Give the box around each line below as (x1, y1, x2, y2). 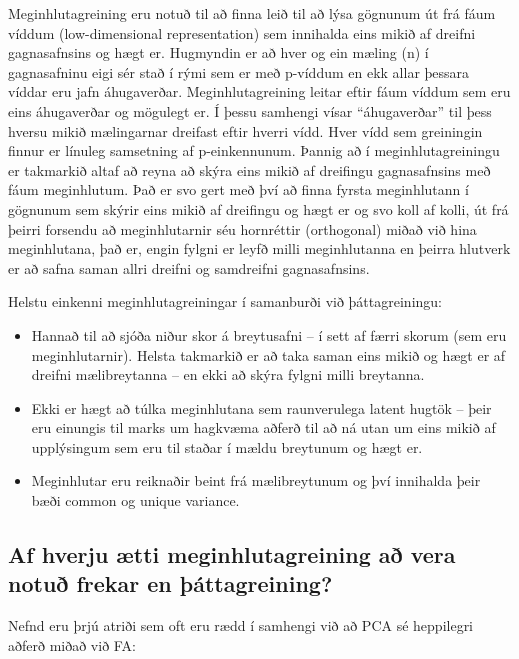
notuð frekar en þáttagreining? (8, 568, 333, 599)
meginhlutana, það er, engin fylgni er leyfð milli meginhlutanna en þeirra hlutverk (8, 238, 511, 259)
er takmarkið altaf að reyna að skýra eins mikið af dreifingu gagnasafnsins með (8, 159, 491, 180)
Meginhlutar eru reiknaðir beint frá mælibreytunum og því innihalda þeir (31, 470, 481, 491)
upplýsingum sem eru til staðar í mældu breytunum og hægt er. (31, 436, 423, 457)
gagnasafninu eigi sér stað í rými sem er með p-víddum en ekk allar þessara (8, 61, 470, 82)
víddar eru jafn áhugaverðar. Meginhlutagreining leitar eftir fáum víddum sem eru (8, 81, 511, 102)
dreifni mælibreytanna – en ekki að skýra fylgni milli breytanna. (31, 364, 425, 385)
